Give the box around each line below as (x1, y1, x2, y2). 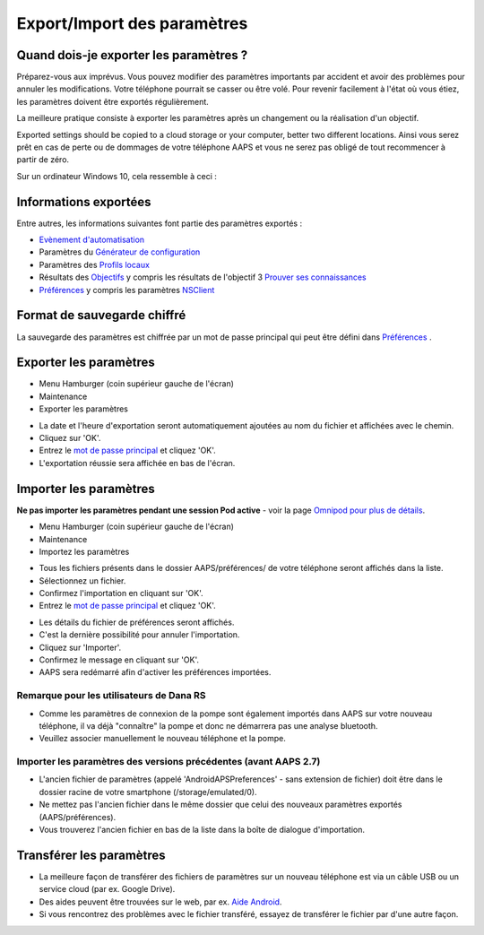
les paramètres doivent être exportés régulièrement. (16, 96, 210, 107)
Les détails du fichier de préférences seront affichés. (39, 617, 235, 628)
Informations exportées (16, 194, 151, 210)
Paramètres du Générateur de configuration (39, 247, 201, 257)
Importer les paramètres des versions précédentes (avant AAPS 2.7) (16, 756, 321, 768)
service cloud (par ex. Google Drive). (39, 884, 176, 895)
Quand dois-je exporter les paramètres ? (16, 48, 248, 63)
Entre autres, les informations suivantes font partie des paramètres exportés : (16, 218, 303, 229)
